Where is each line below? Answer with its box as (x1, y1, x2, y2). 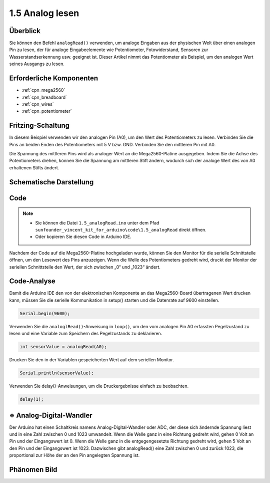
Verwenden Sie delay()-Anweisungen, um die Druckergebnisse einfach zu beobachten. (9, 383, 189, 389)
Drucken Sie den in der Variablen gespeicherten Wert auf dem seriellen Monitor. (9, 357, 174, 363)
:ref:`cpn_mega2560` (21, 87, 65, 93)
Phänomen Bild (9, 465, 57, 473)
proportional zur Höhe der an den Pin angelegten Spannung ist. (9, 452, 140, 458)
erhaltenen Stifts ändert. (9, 164, 59, 170)
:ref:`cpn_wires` (21, 101, 54, 107)
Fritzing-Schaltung (9, 121, 70, 130)
